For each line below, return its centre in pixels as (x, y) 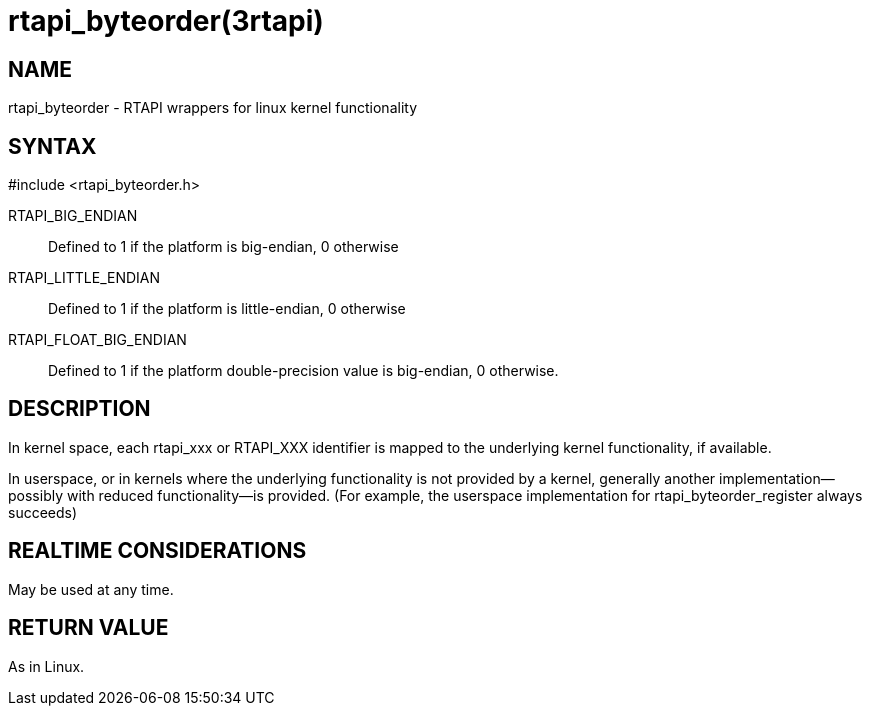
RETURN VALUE (88, 628)
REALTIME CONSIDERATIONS (157, 551)
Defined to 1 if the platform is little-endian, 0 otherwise (227, 309)
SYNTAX (52, 146)
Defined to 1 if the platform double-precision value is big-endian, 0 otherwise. (303, 371)
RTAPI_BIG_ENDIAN (73, 216)
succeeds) (43, 512)
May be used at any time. (91, 589)
